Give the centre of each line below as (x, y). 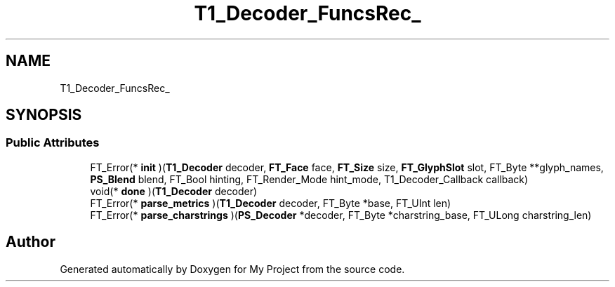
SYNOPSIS (44, 115)
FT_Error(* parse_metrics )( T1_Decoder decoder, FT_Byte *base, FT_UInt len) (271, 203)
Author (31, 242)
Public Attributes (53, 143)
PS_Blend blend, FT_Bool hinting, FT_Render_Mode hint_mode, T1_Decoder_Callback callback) (309, 179)
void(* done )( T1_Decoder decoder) (174, 191)
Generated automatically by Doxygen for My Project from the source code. (232, 269)
